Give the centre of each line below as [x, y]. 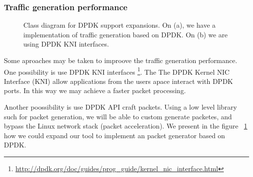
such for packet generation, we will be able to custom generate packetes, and [118, 116]
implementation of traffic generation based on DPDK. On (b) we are [126, 34]
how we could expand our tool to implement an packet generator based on [115, 135]
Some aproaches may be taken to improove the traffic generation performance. [121, 60]
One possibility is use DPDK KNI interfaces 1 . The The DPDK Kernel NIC [117, 71]
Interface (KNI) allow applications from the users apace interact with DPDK [118, 81]
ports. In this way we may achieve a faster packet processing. [95, 90]
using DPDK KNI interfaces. [66, 44]
